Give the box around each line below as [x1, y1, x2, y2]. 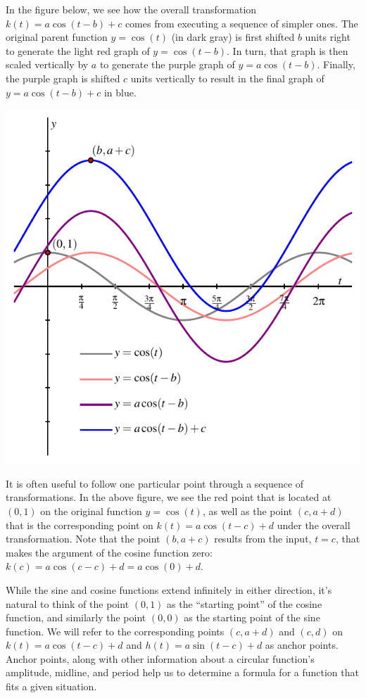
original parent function [6, 30, 108, 44]
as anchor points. [265, 637, 339, 652]
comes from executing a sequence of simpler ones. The [125, 15, 358, 30]
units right [305, 30, 351, 44]
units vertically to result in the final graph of [130, 70, 324, 85]
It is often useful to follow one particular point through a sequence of [6, 476, 304, 490]
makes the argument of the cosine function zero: [6, 545, 213, 559]
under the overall [277, 517, 351, 532]
